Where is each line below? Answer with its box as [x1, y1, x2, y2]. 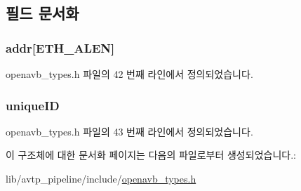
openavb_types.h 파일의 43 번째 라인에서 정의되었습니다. [6, 124, 253, 138]
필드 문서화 [6, 2, 79, 24]
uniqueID [6, 96, 60, 114]
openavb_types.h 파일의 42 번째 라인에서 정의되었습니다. [6, 67, 253, 81]
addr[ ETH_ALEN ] [6, 39, 115, 56]
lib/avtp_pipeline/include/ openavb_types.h [6, 171, 196, 185]
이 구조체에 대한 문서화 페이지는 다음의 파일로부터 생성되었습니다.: [6, 147, 296, 162]
